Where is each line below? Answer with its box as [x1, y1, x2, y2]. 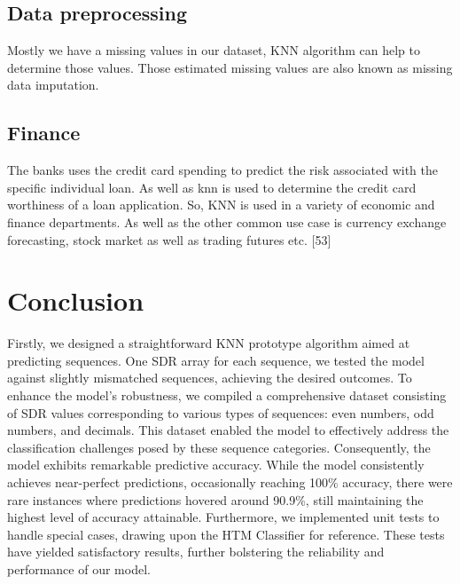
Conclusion [7, 282, 144, 319]
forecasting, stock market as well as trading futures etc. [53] [7, 230, 331, 249]
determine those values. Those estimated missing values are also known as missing [7, 58, 453, 76]
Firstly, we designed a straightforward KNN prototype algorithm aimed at [7, 334, 410, 352]
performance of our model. [7, 560, 151, 578]
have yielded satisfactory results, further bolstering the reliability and [7, 542, 385, 561]
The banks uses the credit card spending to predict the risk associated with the [7, 161, 439, 179]
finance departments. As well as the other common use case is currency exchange [7, 212, 447, 231]
